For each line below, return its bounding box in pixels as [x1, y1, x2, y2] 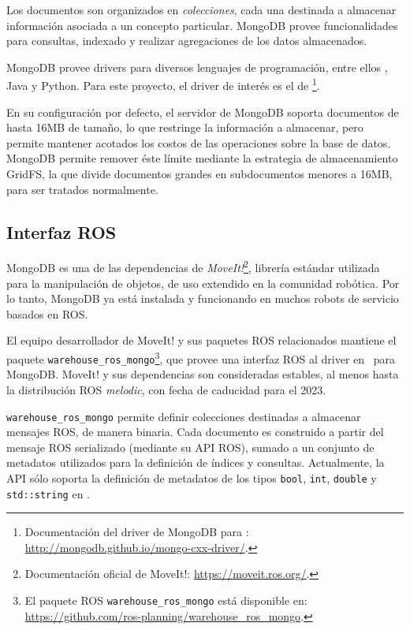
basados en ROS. [6, 305, 88, 322]
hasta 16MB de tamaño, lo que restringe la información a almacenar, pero [6, 119, 363, 136]
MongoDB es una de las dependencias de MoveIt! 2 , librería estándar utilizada [6, 257, 380, 276]
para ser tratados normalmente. [6, 181, 158, 197]
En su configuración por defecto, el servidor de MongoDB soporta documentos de [6, 103, 399, 120]
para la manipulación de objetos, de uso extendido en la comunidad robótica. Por [6, 274, 400, 291]
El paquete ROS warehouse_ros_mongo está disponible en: [24, 592, 307, 609]
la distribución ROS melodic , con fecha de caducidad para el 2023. [6, 381, 326, 397]
